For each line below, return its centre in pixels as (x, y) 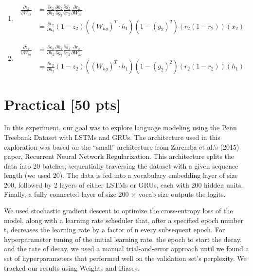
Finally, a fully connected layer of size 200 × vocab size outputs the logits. (115, 194)
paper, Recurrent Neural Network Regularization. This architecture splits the (119, 156)
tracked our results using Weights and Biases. (72, 267)
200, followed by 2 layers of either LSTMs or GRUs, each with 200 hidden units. (124, 184)
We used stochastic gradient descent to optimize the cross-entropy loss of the (118, 211)
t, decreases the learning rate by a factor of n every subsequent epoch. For (115, 230)
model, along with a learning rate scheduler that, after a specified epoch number (124, 220)
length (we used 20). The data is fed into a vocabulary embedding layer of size (121, 175)
